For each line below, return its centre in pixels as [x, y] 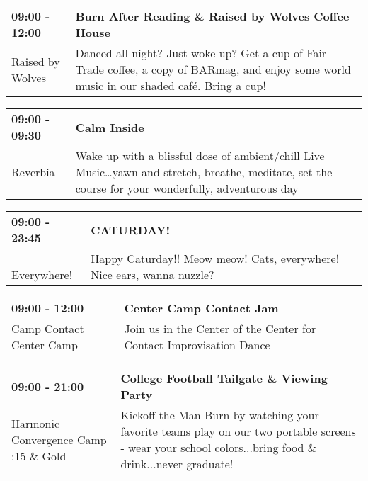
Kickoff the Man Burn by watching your [220, 415]
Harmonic [36, 423]
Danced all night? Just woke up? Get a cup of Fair [201, 53]
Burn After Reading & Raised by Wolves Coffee [212, 16]
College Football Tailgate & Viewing [224, 378]
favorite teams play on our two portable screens [238, 431]
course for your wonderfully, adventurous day [187, 188]
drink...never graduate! [177, 464]
